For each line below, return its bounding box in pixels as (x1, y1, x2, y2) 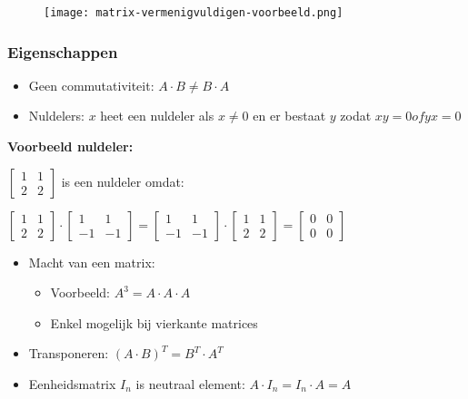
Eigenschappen (7, 40, 118, 63)
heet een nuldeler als (100, 106, 214, 125)
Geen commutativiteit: (28, 75, 154, 94)
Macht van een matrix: (28, 252, 155, 271)
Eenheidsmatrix (28, 375, 116, 394)
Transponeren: (28, 344, 109, 363)
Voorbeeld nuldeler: (7, 137, 134, 156)
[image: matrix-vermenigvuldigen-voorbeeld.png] (44, 6, 344, 19)
